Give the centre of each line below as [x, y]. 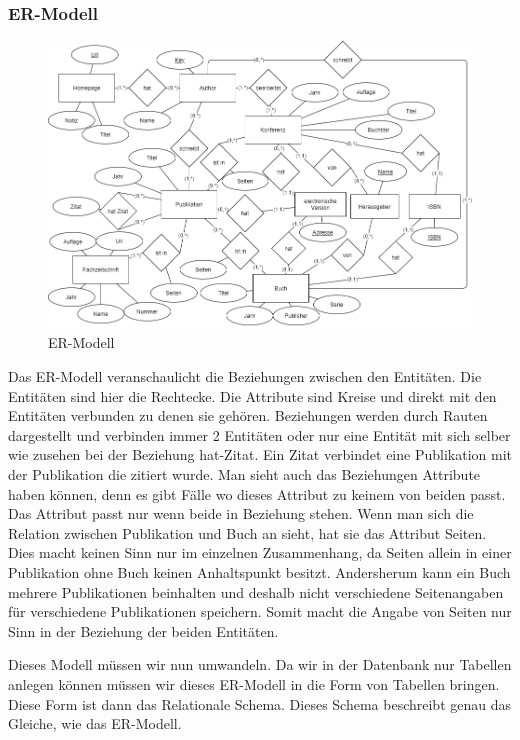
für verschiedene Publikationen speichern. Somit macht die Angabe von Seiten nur [260, 611]
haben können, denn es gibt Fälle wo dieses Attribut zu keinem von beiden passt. [257, 493]
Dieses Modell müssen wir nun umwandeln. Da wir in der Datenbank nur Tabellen [260, 664]
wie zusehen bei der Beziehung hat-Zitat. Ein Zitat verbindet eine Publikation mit [260, 454]
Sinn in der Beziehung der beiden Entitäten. [143, 630]
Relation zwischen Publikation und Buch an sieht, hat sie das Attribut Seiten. [247, 532]
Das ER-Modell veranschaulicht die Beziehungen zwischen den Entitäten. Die [245, 376]
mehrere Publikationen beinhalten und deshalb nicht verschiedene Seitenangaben [256, 591]
